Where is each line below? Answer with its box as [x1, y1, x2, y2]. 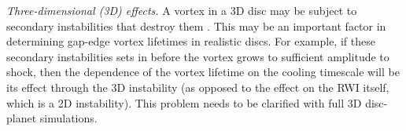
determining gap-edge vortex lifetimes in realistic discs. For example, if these [6, 33, 375, 49]
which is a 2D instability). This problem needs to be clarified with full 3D [6, 94, 362, 111]
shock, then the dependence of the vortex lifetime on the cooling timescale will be [6, 64, 400, 80]
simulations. [39, 110, 98, 126]
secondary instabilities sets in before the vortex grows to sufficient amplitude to [6, 48, 389, 64]
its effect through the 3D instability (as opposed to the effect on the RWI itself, [6, 78, 389, 95]
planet [6, 110, 37, 126]
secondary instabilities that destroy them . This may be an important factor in [6, 17, 386, 34]
